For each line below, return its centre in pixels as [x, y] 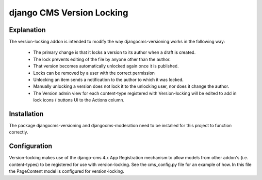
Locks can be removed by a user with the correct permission [94, 73]
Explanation [27, 30]
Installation [26, 114]
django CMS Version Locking [69, 13]
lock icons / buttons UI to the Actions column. [79, 100]
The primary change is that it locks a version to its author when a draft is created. [115, 52]
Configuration [31, 146]
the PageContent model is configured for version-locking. [67, 171]
